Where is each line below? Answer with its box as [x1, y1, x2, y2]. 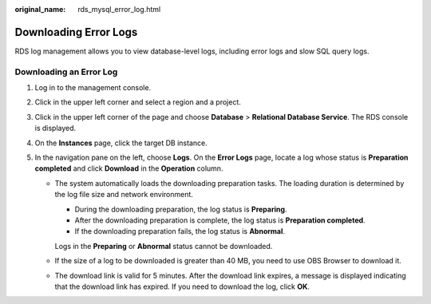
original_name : [14, 5, 66, 14]
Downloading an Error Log [14, 66, 118, 77]
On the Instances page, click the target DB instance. [34, 138, 208, 148]
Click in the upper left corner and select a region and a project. [34, 97, 241, 107]
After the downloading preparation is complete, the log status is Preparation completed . [74, 215, 366, 225]
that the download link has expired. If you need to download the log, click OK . [54, 282, 310, 291]
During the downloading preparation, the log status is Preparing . [74, 204, 287, 214]
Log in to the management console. [34, 83, 152, 93]
